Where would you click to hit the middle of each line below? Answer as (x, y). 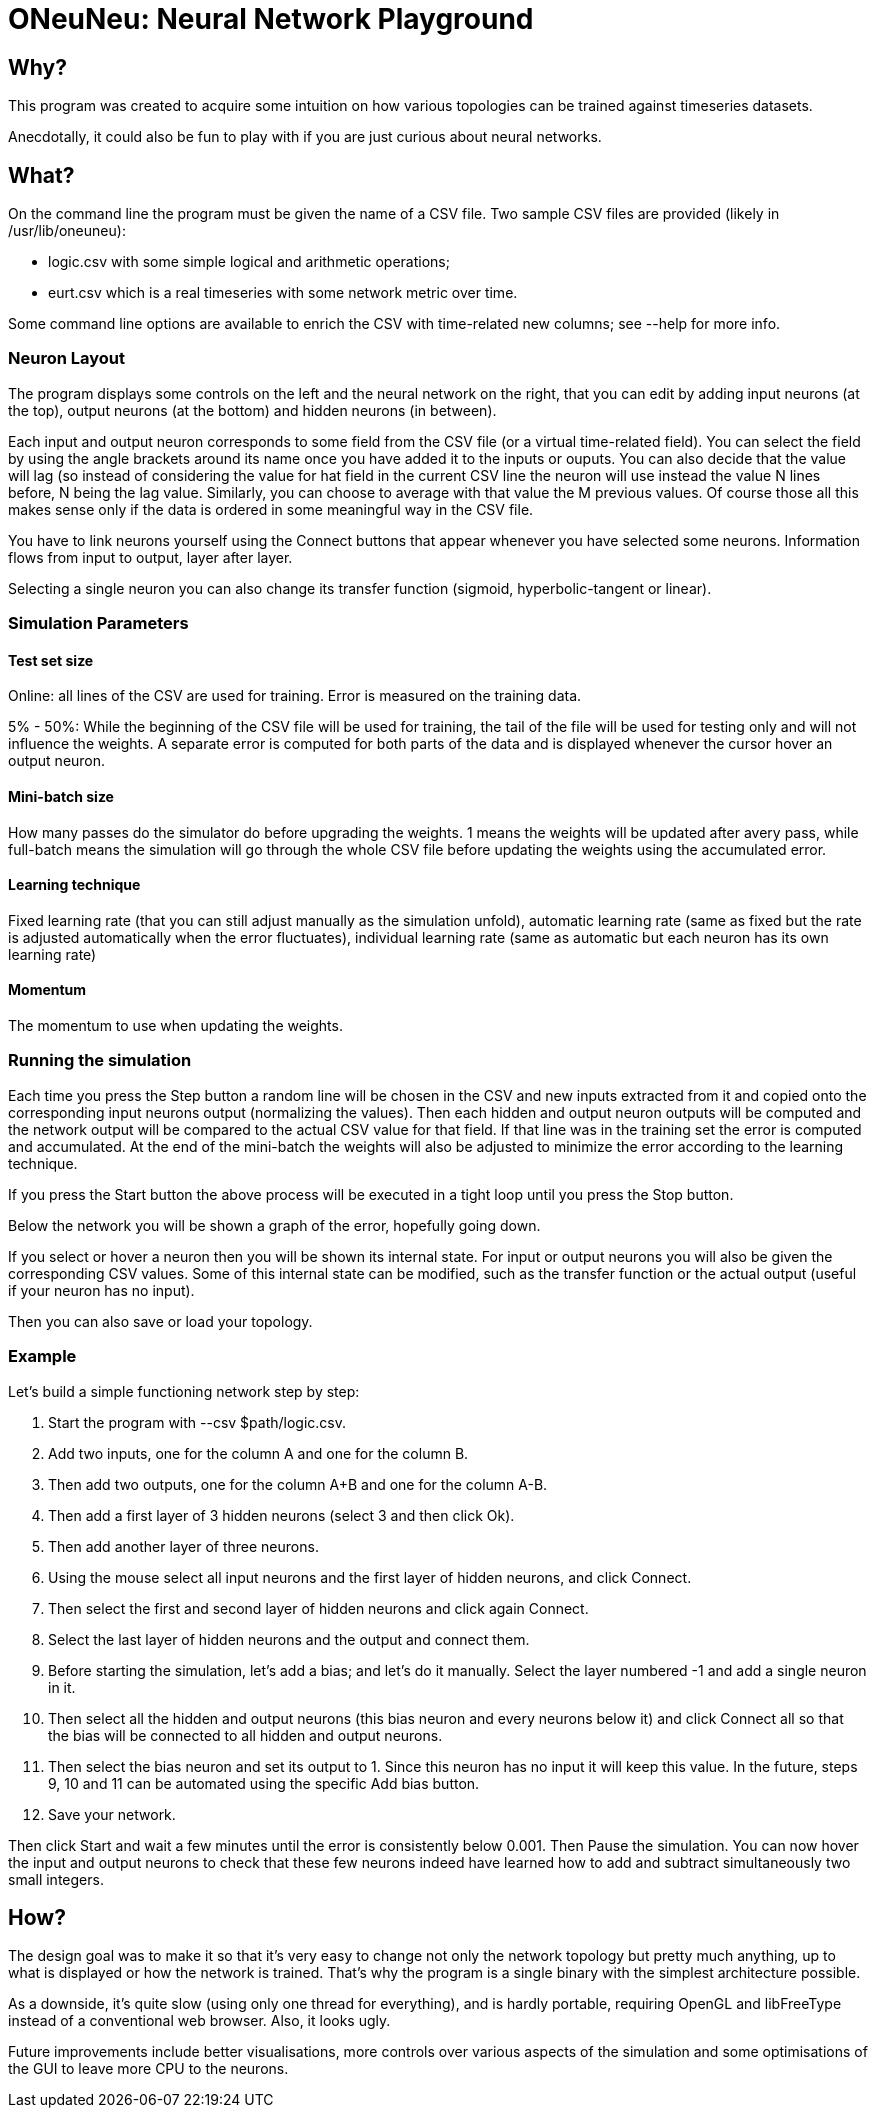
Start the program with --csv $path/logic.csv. (197, 1422)
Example (42, 1356)
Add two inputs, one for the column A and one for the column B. (258, 1453)
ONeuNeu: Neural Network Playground (271, 19)
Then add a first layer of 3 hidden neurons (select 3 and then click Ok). (281, 1515)
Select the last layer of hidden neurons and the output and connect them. (289, 1639)
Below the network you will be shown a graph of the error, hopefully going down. (274, 1225)
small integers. (56, 1879)
